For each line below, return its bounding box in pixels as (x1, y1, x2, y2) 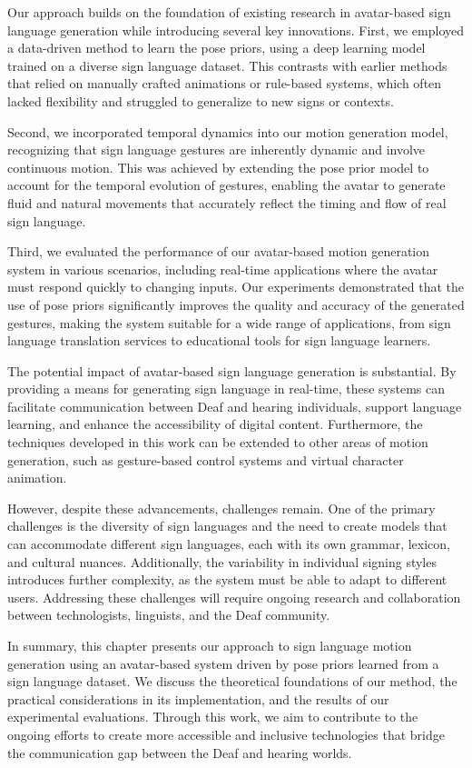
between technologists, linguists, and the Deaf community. (7, 605, 330, 624)
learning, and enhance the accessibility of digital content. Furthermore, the (7, 414, 423, 434)
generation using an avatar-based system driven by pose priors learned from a (7, 653, 439, 673)
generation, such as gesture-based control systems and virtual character (7, 450, 404, 469)
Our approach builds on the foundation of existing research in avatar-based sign (7, 3, 451, 21)
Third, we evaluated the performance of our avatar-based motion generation (7, 242, 430, 261)
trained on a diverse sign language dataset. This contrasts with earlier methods (7, 55, 447, 75)
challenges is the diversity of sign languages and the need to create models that (7, 516, 447, 535)
